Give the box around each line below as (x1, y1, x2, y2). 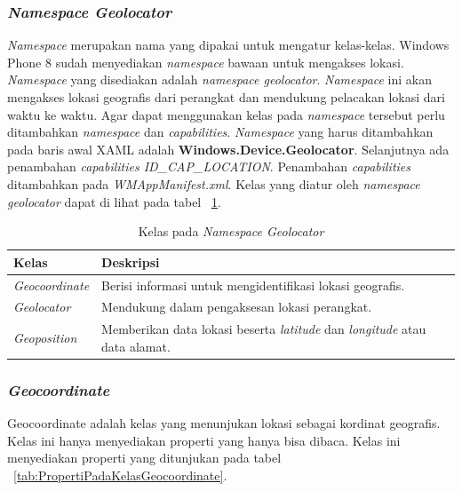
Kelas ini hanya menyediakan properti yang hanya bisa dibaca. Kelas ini (7, 431, 401, 449)
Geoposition (13, 329, 77, 347)
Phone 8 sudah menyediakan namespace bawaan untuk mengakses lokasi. (7, 52, 404, 71)
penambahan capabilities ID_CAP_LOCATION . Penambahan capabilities (7, 157, 411, 176)
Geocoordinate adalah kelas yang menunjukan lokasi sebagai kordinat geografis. (7, 414, 441, 432)
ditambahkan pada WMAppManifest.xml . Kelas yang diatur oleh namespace (7, 174, 420, 193)
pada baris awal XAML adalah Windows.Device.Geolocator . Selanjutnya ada (7, 139, 450, 158)
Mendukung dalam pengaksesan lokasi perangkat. (101, 297, 372, 316)
